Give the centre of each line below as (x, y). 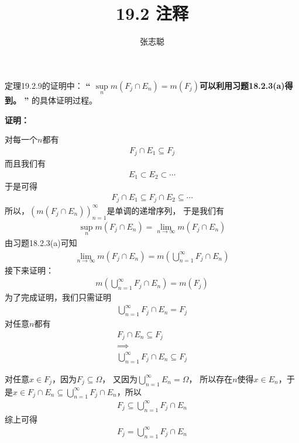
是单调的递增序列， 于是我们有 (166, 210)
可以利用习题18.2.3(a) (242, 85)
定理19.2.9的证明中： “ (48, 85)
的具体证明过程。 (65, 100)
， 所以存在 (211, 378)
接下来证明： (29, 270)
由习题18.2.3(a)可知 (41, 242)
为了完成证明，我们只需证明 (58, 297)
